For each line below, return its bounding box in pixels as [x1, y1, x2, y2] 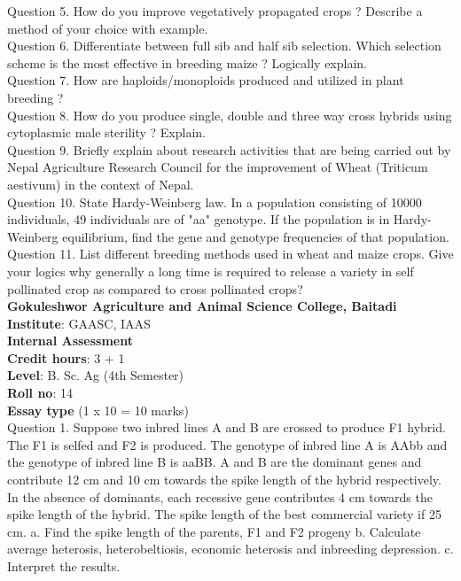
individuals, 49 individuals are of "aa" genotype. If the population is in [7, 210, 390, 229]
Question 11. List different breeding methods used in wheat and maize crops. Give [7, 244, 454, 263]
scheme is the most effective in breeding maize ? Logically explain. [7, 53, 367, 72]
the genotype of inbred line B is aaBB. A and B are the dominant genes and [7, 453, 422, 471]
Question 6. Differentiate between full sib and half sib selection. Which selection [7, 36, 441, 55]
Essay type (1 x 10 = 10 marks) [7, 400, 189, 419]
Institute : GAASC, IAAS [7, 314, 151, 332]
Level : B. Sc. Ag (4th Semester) [7, 366, 184, 384]
